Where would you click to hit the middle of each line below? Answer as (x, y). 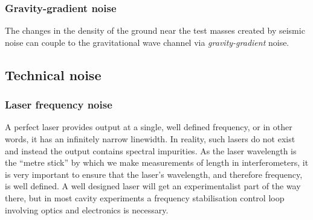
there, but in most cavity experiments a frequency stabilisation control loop (145, 197)
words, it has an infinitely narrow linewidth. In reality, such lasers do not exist (150, 139)
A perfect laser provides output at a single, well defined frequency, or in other (149, 127)
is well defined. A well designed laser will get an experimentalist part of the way (153, 186)
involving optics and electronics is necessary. (87, 209)
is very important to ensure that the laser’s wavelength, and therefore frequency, (154, 174)
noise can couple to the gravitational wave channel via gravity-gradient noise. (147, 42)
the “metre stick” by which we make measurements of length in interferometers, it (157, 162)
